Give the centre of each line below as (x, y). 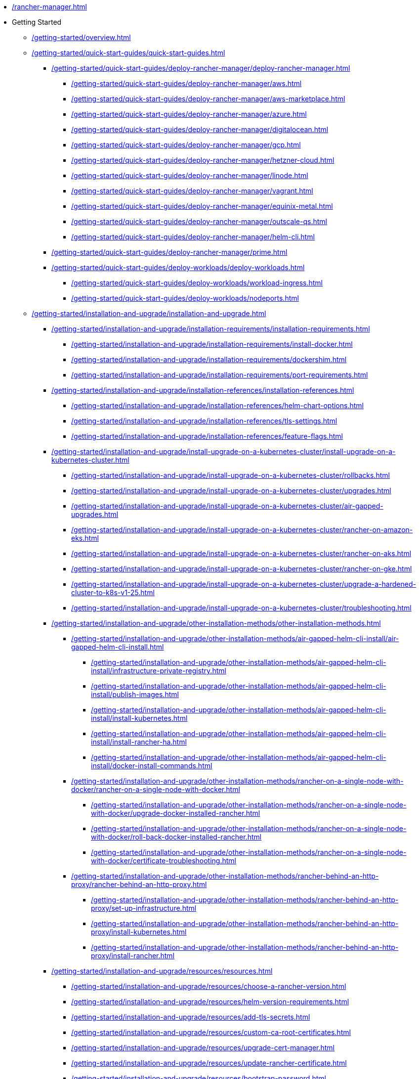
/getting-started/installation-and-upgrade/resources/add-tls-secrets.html (191, 1017)
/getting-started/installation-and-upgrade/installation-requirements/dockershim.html (209, 359)
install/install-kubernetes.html (139, 718)
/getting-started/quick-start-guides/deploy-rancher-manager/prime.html (169, 252)
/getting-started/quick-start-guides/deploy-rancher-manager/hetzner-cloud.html (203, 160)
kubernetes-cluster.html (90, 460)
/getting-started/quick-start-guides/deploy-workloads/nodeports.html (185, 298)
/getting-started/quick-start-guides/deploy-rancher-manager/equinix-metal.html (202, 206)
